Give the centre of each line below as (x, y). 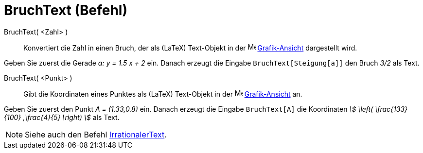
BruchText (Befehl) (66, 10)
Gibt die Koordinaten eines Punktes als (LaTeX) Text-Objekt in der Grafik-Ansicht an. (163, 94)
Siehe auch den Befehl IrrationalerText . (96, 134)
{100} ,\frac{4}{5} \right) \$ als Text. (62, 117)
